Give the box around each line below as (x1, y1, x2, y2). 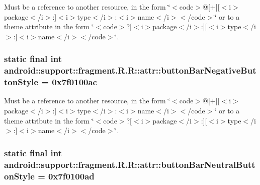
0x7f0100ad (48, 169, 95, 182)
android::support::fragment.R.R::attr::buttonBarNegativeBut (4, 64, 256, 77)
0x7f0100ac (52, 76, 97, 88)
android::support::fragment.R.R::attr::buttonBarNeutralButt (4, 158, 255, 170)
